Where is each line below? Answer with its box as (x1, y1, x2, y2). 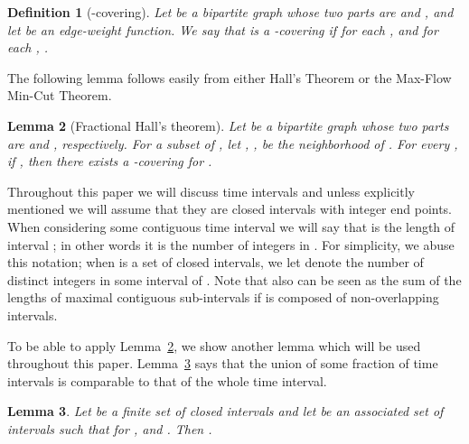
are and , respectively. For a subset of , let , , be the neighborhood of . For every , (7, 134, 458, 153)
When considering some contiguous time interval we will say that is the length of (7, 217, 455, 236)
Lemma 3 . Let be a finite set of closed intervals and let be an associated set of (7, 402, 444, 421)
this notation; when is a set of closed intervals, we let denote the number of (7, 253, 424, 272)
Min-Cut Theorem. (7, 86, 112, 105)
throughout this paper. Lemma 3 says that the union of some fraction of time (7, 354, 438, 373)
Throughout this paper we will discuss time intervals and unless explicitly (7, 181, 415, 200)
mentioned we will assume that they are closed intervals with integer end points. (7, 199, 453, 218)
